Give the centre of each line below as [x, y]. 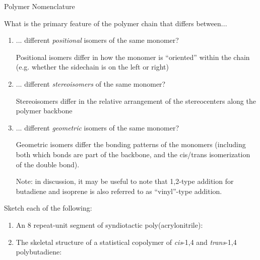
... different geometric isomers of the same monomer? [97, 127]
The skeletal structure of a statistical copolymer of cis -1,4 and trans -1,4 [126, 242]
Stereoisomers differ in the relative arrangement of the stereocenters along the [136, 101]
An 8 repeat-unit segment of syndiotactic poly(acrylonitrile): [109, 224]
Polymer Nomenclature [40, 6]
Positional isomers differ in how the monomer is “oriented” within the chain [133, 57]
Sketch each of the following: [48, 208]
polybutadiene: [39, 252]
